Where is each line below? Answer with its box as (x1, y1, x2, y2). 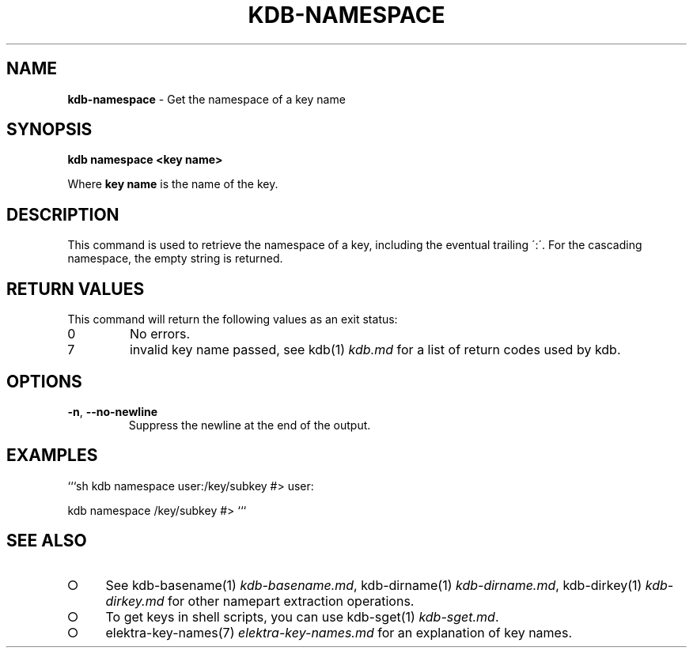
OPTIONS (6, 371, 82, 391)
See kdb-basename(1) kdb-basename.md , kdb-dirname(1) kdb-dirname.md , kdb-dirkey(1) (105, 577, 642, 593)
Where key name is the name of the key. (67, 177, 278, 191)
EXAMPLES (6, 445, 98, 466)
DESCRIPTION (6, 204, 119, 225)
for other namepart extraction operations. (168, 592, 415, 609)
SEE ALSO (6, 531, 87, 551)
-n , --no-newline (67, 404, 157, 418)
